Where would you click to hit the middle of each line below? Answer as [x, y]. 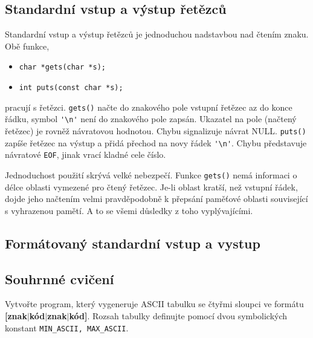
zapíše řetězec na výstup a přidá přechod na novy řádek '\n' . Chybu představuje [156, 142]
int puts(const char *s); [71, 88]
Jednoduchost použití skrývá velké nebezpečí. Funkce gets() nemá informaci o [151, 174]
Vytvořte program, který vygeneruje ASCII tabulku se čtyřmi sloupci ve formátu [154, 304]
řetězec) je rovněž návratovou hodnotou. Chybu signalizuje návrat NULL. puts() [156, 131]
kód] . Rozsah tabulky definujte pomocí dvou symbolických [178, 316]
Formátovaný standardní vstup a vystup [133, 243]
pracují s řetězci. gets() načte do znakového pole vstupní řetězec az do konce [149, 107]
